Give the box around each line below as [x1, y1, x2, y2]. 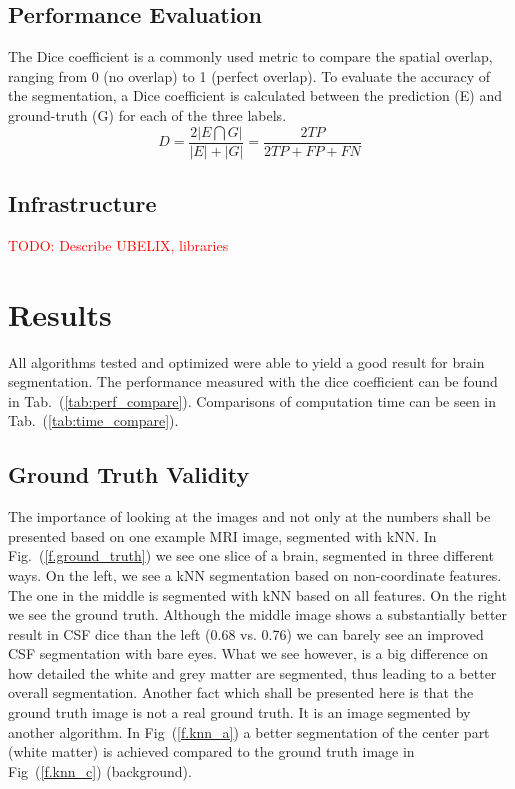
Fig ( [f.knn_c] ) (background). [8, 760, 192, 781]
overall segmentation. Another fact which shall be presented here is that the [8, 682, 474, 703]
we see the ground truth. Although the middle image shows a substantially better [8, 604, 508, 625]
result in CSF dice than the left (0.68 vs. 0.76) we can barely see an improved [8, 623, 484, 644]
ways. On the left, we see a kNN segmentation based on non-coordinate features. [8, 564, 502, 585]
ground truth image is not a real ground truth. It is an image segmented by [8, 702, 471, 723]
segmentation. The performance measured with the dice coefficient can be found [8, 371, 498, 392]
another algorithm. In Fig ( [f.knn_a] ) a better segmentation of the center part [8, 721, 490, 742]
